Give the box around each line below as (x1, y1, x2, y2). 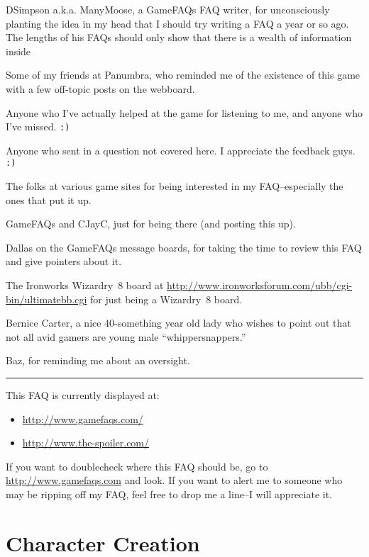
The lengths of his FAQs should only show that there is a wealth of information (6, 30, 352, 45)
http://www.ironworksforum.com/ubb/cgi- (167, 278, 353, 293)
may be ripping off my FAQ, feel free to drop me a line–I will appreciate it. (6, 486, 332, 501)
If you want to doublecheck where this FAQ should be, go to (6, 458, 268, 473)
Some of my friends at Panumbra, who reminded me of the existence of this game (6, 67, 360, 82)
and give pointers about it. (6, 254, 122, 269)
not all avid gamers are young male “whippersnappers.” (6, 329, 246, 344)
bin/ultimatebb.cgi (6, 291, 87, 306)
